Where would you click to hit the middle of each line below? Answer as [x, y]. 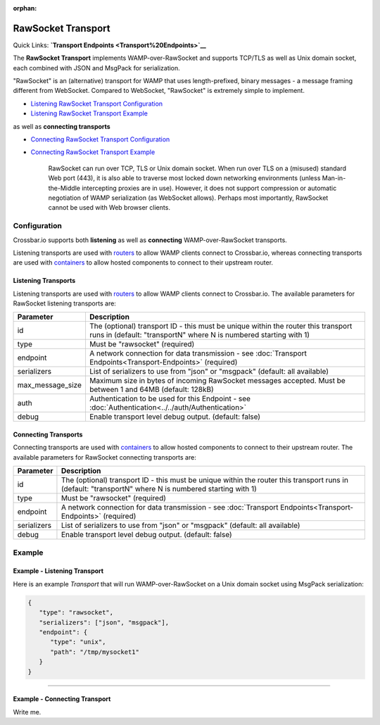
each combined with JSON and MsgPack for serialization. [97, 68]
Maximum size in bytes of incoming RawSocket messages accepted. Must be [217, 381]
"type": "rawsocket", [76, 613]
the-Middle [64, 188]
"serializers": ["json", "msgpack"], [104, 622]
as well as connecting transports [62, 126]
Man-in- [334, 178]
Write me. [27, 712]
